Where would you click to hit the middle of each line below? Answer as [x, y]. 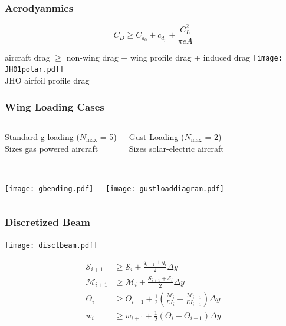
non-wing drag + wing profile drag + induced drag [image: [174, 57]
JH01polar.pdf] [34, 70]
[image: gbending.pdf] [49, 189]
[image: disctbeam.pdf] [51, 245]
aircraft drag [27, 57]
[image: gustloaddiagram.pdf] [165, 189]
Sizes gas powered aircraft [52, 148]
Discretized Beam [47, 222]
